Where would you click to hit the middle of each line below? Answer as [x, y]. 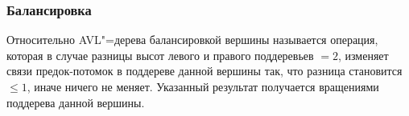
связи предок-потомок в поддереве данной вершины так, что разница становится [204, 71]
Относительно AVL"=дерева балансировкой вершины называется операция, [192, 40]
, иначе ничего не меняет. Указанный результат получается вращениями [203, 86]
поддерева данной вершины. [76, 102]
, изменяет [363, 55]
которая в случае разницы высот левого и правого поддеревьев [160, 55]
